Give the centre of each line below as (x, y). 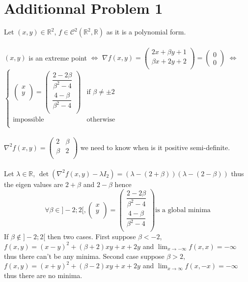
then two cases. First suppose (92, 236)
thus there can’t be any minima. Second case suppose (84, 256)
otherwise (101, 120)
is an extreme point (58, 57)
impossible (28, 120)
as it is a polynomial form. (146, 32)
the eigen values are (34, 184)
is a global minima (183, 210)
